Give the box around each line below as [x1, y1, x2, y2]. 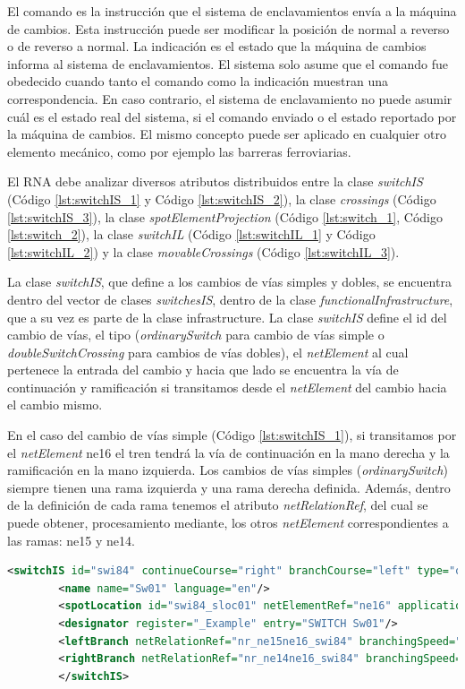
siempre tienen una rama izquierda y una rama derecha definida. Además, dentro [7, 478, 451, 496]
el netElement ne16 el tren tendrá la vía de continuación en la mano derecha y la [7, 443, 450, 461]
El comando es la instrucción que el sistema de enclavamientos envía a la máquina [7, 2, 457, 20]
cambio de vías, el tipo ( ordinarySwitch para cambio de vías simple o [7, 325, 385, 344]
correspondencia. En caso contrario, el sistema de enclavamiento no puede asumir [7, 89, 452, 108]
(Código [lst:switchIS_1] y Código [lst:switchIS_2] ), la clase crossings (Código [7, 189, 436, 208]
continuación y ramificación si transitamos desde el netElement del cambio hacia [7, 377, 447, 396]
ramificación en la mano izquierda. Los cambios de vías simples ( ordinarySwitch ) [7, 461, 448, 479]
